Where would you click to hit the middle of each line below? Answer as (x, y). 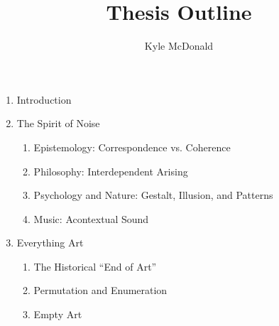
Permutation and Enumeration (100, 290)
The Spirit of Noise (58, 123)
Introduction (44, 99)
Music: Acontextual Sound (91, 218)
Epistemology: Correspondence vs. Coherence (132, 147)
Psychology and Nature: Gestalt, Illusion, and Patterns (153, 195)
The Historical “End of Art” (95, 266)
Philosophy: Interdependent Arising (111, 171)
